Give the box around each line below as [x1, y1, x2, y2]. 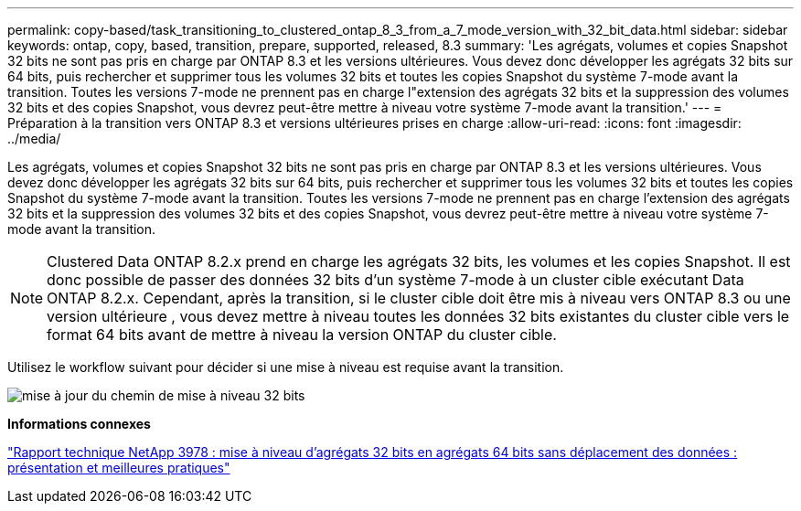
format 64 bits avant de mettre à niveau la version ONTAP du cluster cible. [47, 325, 557, 344]
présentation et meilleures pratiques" [7, 460, 230, 475]
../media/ [7, 131, 61, 146]
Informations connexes [7, 416, 151, 431]
